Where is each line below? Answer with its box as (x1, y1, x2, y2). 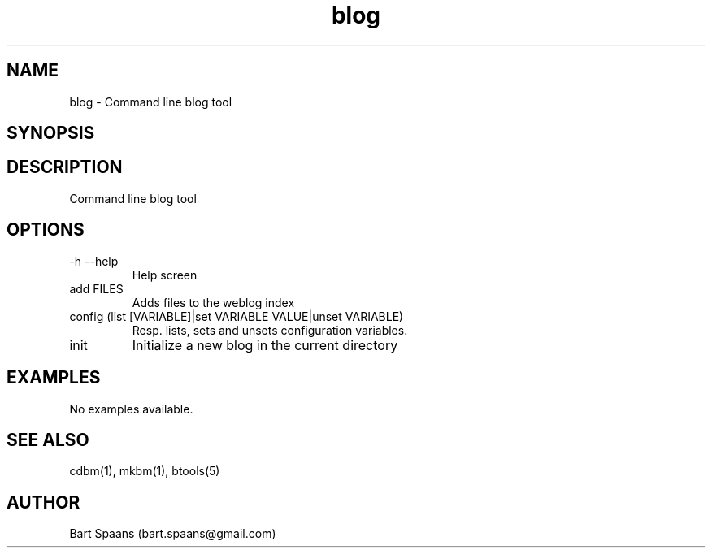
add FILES (69, 281, 124, 296)
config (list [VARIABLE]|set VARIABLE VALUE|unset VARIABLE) (69, 309, 404, 323)
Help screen (132, 267, 198, 282)
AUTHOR (7, 491, 80, 513)
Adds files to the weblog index (132, 295, 295, 309)
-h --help (69, 253, 119, 268)
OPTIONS (7, 219, 85, 240)
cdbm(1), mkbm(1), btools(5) (69, 464, 220, 478)
